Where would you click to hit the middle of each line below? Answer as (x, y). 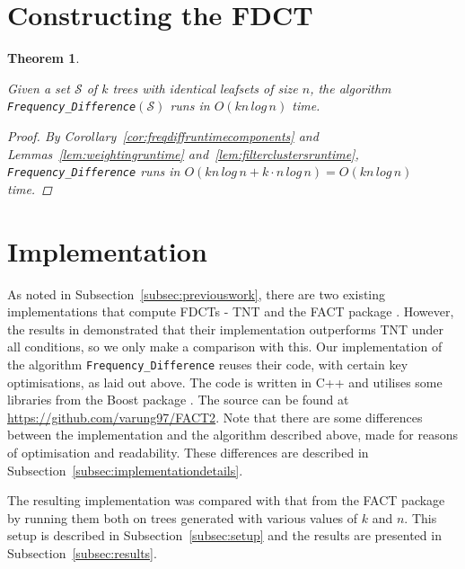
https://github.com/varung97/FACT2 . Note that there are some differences (215, 417)
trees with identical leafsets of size (205, 88)
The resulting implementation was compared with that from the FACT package (226, 500)
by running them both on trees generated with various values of (183, 517)
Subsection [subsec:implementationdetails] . (125, 470)
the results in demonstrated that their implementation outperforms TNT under (225, 329)
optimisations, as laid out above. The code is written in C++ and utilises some (225, 382)
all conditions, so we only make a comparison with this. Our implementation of (225, 347)
